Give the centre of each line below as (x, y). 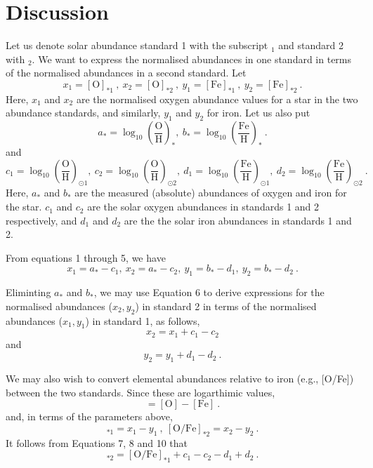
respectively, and (41, 220)
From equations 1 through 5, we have (86, 257)
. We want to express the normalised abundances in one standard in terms (192, 59)
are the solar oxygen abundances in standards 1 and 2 (203, 207)
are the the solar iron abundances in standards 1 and (238, 220)
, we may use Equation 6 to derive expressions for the (209, 292)
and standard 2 (311, 45)
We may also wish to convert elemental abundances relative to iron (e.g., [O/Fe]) (180, 379)
